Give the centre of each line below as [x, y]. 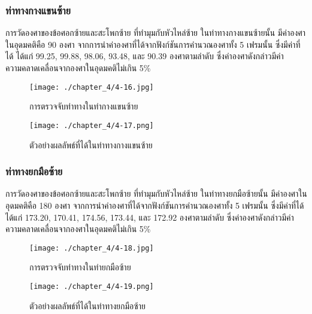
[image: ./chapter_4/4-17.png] [92, 125]
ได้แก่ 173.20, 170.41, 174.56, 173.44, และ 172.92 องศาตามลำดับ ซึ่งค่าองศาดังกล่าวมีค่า [150, 217]
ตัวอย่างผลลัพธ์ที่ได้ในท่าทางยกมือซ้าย [87, 305]
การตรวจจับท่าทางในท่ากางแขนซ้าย [84, 106]
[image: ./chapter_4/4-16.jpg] [92, 87]
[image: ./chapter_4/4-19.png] [92, 286]
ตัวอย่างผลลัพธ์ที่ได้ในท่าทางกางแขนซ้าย [91, 144]
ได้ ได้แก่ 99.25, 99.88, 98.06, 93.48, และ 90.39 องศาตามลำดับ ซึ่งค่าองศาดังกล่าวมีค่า [145, 56]
